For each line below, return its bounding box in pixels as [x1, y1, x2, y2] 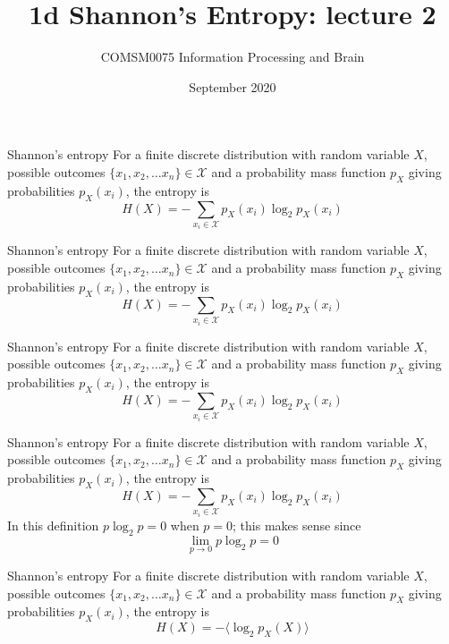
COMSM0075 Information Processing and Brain [100, 47, 365, 66]
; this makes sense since [233, 515, 361, 534]
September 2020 [189, 77, 276, 96]
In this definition [7, 515, 99, 534]
